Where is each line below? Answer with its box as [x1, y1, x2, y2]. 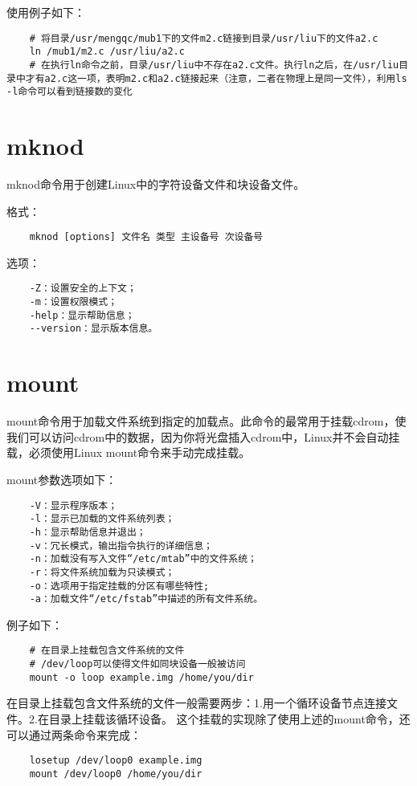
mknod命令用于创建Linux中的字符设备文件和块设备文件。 [6, 176, 305, 192]
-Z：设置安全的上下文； [29, 283, 137, 295]
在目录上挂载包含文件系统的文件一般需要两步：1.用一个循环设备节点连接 [6, 694, 386, 711]
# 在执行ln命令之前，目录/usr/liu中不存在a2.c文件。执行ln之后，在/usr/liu [29, 59, 399, 71]
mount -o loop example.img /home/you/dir [29, 671, 254, 683]
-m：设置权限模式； [29, 296, 118, 308]
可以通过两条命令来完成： [6, 726, 141, 743]
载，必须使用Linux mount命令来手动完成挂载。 [6, 444, 251, 461]
